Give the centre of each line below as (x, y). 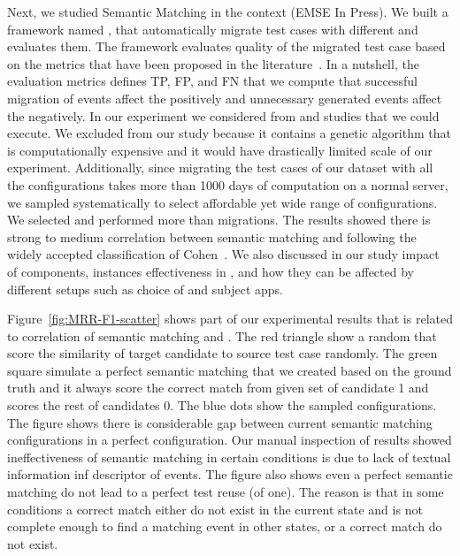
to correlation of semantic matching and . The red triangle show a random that (222, 335)
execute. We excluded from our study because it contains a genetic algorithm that (229, 133)
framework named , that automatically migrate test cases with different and (213, 29)
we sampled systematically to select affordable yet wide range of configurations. (222, 202)
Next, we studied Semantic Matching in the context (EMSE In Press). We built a (228, 11)
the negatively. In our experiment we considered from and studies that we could (223, 115)
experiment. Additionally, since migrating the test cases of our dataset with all (220, 168)
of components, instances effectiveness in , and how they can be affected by (211, 271)
